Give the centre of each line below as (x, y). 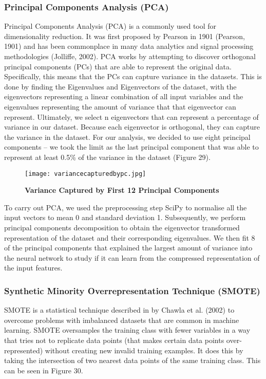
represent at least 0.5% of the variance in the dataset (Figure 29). (107, 157)
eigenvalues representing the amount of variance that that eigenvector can (120, 106)
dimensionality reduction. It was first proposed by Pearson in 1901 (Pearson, (125, 36)
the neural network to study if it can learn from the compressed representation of (132, 257)
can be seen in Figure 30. (44, 370)
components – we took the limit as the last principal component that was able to (131, 147)
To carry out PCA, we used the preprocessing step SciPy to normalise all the (126, 207)
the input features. (33, 268)
